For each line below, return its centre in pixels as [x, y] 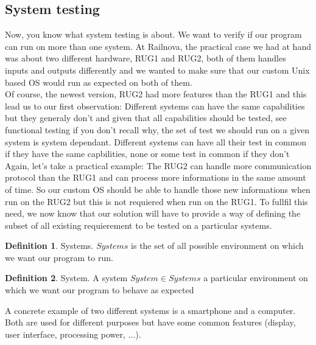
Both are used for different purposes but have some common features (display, [150, 322]
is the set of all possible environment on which [217, 246]
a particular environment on [256, 278]
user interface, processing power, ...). [73, 334]
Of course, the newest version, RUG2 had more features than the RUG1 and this [156, 94]
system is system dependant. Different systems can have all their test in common [156, 141]
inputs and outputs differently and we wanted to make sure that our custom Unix [157, 70]
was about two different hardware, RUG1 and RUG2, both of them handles [146, 58]
